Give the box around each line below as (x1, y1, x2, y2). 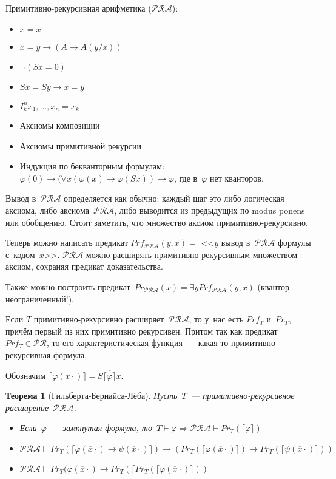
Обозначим (5, 369, 46, 381)
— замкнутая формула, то (51, 421, 152, 434)
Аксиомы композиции (19, 119, 100, 132)
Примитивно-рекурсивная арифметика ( (5, 2, 152, 14)
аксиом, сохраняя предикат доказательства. (5, 260, 163, 273)
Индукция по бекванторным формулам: (19, 160, 165, 172)
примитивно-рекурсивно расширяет (33, 313, 164, 325)
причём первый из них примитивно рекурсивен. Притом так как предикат (5, 324, 278, 337)
